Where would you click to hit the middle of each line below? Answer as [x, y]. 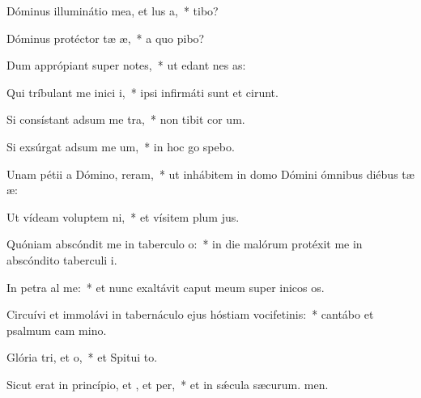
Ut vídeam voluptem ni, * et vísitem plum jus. [123, 216]
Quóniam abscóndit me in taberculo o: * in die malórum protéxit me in [185, 244]
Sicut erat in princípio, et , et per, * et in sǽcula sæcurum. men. [168, 384]
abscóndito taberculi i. [62, 259]
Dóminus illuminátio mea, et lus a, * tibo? [113, 11]
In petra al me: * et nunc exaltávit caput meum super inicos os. [166, 287]
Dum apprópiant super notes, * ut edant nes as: [126, 65]
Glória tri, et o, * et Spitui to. [82, 357]
